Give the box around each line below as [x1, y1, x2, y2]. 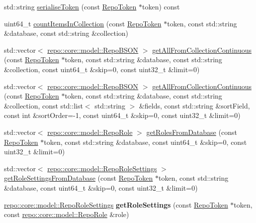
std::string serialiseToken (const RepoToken [4, 1, 137, 11]
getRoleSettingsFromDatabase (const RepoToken [4, 173, 153, 183]
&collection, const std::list [4, 100, 83, 111]
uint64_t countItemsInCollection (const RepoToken [4, 18, 162, 28]
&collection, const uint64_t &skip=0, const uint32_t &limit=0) [4, 64, 200, 74]
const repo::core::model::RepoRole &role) [4, 209, 129, 220]
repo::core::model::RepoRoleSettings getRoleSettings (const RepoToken [4, 199, 228, 210]
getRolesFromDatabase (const [146, 126, 237, 137]
